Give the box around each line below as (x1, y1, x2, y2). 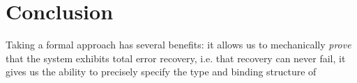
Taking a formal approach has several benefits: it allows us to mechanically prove (6, 37, 351, 52)
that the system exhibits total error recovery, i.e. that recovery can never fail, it (6, 50, 346, 65)
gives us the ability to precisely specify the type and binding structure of (6, 64, 317, 79)
